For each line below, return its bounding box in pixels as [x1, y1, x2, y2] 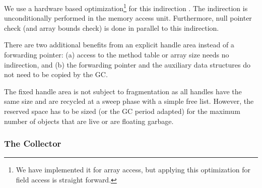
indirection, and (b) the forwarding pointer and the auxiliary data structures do [4, 59, 250, 70]
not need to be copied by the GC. [4, 69, 108, 80]
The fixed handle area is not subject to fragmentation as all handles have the [4, 86, 242, 96]
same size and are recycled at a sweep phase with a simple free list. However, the [4, 96, 254, 106]
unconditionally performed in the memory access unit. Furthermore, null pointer [4, 13, 252, 23]
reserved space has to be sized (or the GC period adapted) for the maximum [4, 106, 240, 116]
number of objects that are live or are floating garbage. [4, 115, 174, 126]
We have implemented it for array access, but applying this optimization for [16, 164, 250, 175]
